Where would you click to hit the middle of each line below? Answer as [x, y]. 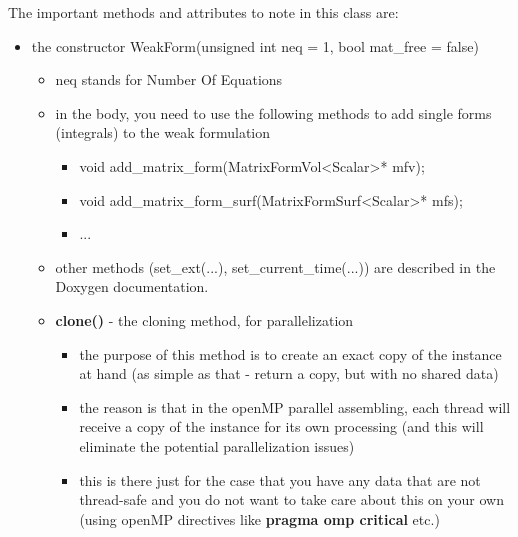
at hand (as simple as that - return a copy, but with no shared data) [289, 373]
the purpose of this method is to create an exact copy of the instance [290, 353]
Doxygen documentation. [132, 286]
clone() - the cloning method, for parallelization [204, 319]
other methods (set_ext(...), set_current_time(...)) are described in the [275, 266]
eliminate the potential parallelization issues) [217, 445]
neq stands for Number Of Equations [169, 79]
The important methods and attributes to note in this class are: [203, 12]
